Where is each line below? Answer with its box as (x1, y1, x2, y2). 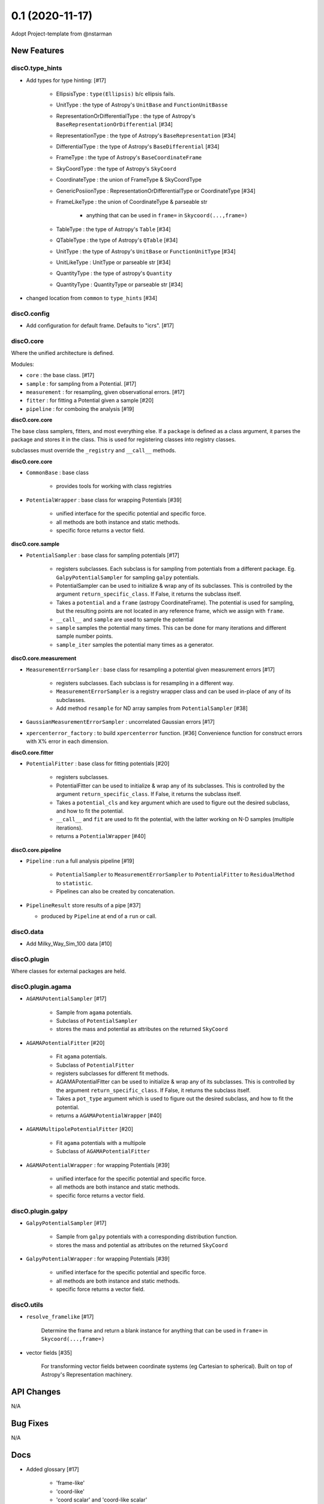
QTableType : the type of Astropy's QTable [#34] (56, 236, 178, 244)
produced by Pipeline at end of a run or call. (41, 912, 157, 920)
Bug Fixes (11, 1419, 49, 1429)
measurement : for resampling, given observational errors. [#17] (26, 388, 185, 395)
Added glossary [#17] (26, 1465, 79, 1473)
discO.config (11, 309, 50, 318)
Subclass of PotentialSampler (56, 1017, 138, 1025)
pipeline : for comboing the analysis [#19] (26, 405, 134, 412)
